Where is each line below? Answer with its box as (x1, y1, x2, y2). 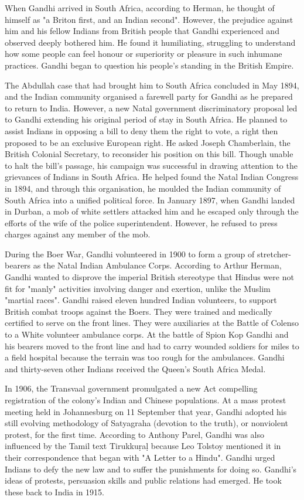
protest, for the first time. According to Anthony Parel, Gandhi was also (5, 428, 264, 440)
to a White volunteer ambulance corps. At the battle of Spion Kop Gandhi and (5, 328, 289, 341)
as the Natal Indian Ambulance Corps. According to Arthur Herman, (33, 259, 282, 271)
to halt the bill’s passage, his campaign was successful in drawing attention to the (5, 159, 298, 171)
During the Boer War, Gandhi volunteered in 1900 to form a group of (5, 247, 255, 260)
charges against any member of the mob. (5, 228, 151, 240)
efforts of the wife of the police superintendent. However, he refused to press (5, 216, 278, 229)
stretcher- (257, 247, 291, 260)
